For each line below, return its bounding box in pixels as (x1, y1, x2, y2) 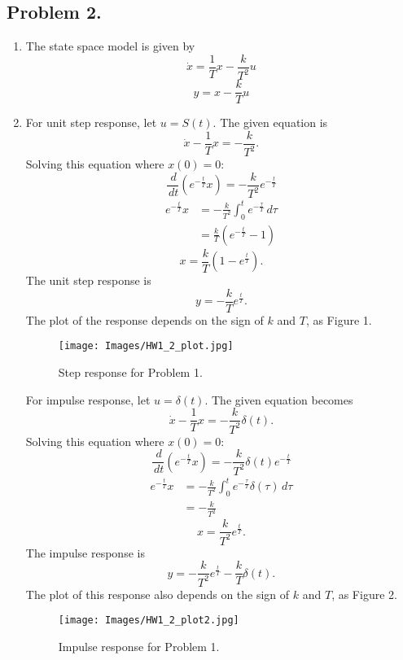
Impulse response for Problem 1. (58, 638, 220, 654)
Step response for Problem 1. (58, 364, 203, 380)
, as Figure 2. (331, 585, 397, 602)
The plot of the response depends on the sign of (25, 311, 264, 328)
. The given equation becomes (204, 391, 353, 408)
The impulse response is (25, 544, 145, 561)
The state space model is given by (25, 37, 195, 55)
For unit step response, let (25, 114, 157, 131)
